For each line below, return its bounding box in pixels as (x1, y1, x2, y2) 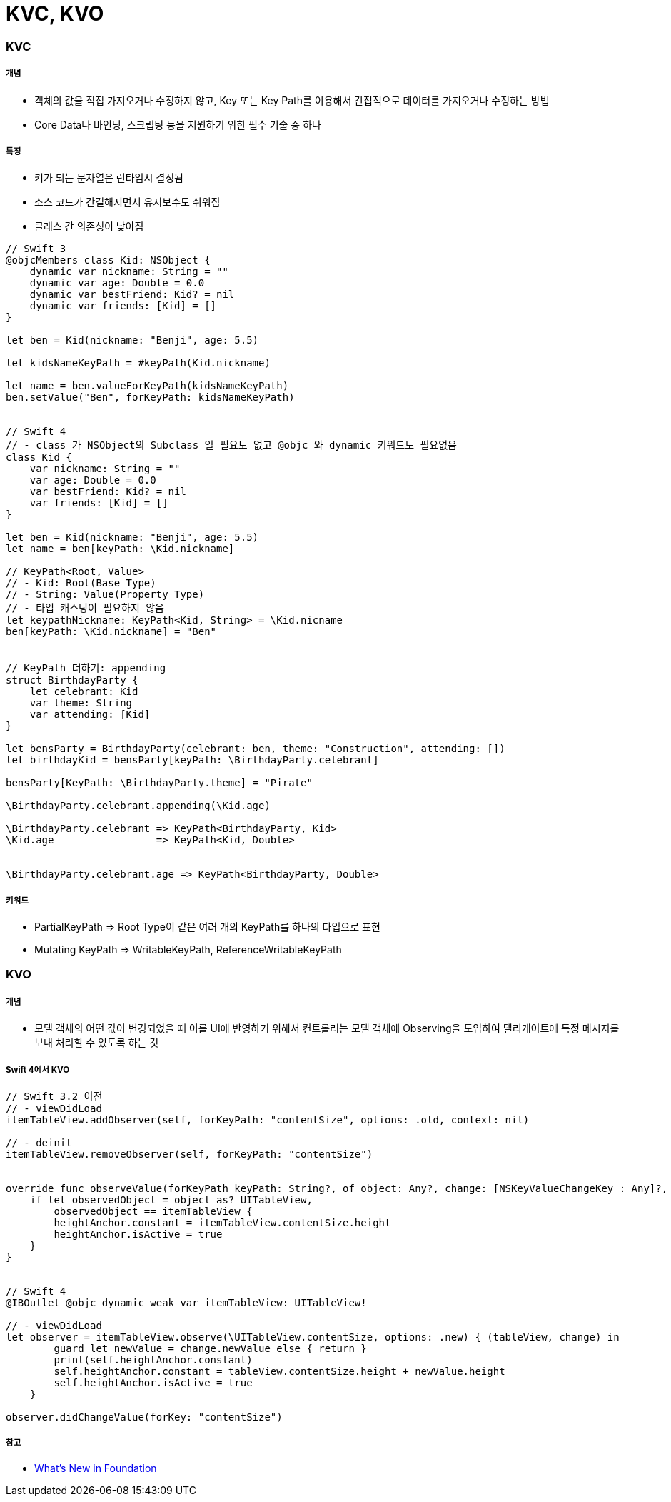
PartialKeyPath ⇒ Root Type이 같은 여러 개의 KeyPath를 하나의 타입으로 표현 (34, 921, 380, 933)
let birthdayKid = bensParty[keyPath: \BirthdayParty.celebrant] (6, 754, 379, 766)
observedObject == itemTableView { (54, 1206, 253, 1218)
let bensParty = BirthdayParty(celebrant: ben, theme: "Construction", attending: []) (6, 743, 505, 755)
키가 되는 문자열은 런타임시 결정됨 (34, 171, 183, 184)
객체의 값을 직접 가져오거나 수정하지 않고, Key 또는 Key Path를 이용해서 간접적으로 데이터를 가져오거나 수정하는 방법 (34, 94, 550, 106)
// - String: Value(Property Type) (6, 589, 205, 601)
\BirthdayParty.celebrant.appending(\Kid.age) (6, 800, 271, 812)
